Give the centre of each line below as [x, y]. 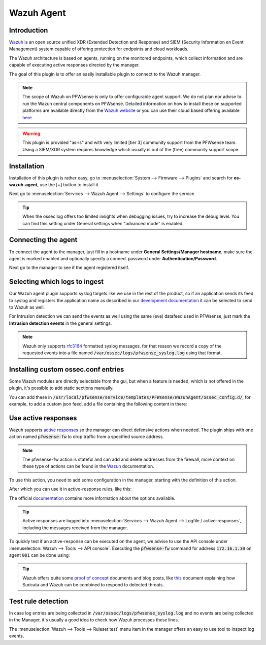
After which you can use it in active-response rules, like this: [70, 489]
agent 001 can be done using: [39, 555]
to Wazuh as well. [27, 307]
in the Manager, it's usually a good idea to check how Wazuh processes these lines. [94, 620]
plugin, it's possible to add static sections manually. [61, 388]
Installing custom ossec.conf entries [66, 369]
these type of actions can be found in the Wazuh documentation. [88, 466]
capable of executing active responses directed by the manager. [74, 65]
